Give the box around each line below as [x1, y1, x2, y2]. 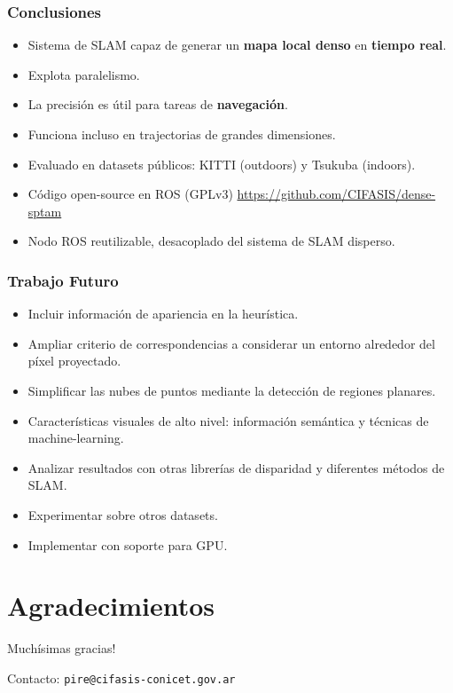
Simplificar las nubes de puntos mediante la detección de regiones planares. [27, 381, 436, 399]
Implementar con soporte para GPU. [27, 535, 228, 554]
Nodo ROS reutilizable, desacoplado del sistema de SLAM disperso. [27, 232, 395, 250]
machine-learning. [27, 429, 124, 447]
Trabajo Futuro [7, 269, 119, 291]
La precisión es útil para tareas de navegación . [27, 95, 288, 114]
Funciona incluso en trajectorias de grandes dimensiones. [27, 125, 336, 143]
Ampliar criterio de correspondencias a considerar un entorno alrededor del [27, 334, 435, 352]
